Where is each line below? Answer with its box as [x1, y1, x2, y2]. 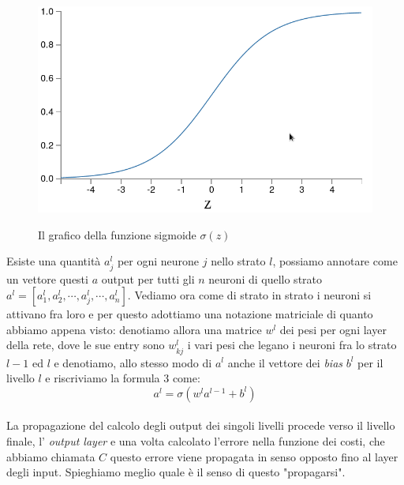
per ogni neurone [117, 253, 200, 269]
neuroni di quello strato [208, 270, 323, 287]
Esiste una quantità [6, 253, 101, 269]
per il [357, 354, 383, 370]
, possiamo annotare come [272, 253, 398, 269]
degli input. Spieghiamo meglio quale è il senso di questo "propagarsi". [6, 464, 346, 480]
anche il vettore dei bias [227, 354, 343, 370]
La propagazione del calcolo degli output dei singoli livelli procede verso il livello [6, 417, 395, 434]
